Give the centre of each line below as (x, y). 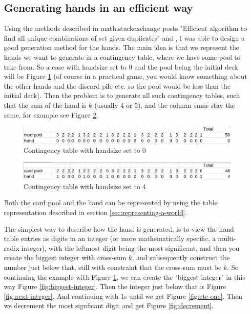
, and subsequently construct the (181, 257)
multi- (227, 238)
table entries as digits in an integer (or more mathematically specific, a (110, 238)
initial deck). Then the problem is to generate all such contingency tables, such (122, 95)
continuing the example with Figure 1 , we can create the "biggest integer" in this (125, 277)
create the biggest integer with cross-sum (65, 257)
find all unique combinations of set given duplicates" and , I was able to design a (124, 37)
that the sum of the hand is (45, 105)
